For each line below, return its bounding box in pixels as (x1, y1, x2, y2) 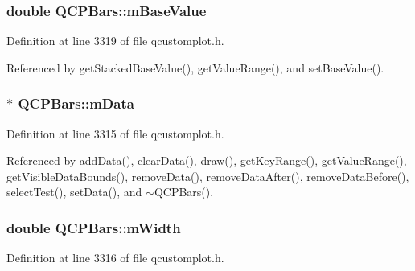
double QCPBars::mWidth (6, 217, 181, 237)
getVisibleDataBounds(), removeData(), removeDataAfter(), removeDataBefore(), (6, 167, 409, 184)
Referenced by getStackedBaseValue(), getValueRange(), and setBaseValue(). (6, 59, 384, 76)
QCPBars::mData (18, 93, 134, 113)
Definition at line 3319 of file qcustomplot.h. (6, 32, 224, 49)
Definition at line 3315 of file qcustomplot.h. (6, 125, 224, 142)
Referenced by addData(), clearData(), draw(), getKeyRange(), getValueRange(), (6, 152, 407, 169)
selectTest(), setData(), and (6, 183, 142, 200)
